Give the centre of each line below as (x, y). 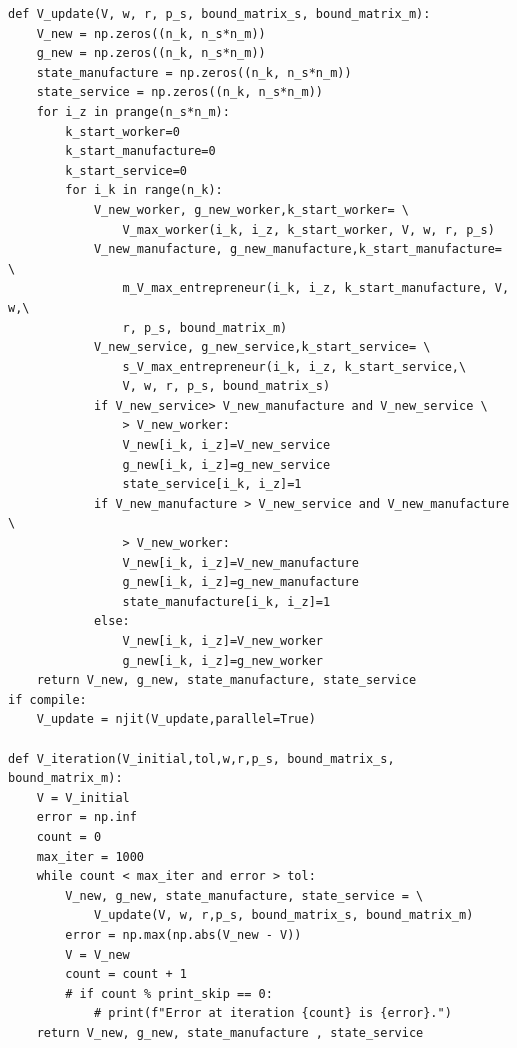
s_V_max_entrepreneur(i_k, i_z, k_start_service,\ (294, 366)
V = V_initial (83, 797)
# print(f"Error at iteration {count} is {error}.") (272, 1013)
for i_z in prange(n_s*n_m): (133, 111)
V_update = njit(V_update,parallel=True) (176, 719)
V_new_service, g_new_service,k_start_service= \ (262, 347)
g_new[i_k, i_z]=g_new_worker (222, 660)
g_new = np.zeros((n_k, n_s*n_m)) (151, 53)
